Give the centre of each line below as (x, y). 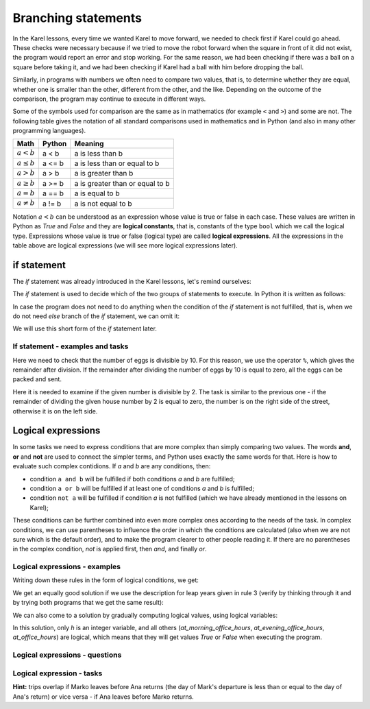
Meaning (89, 144)
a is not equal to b (103, 204)
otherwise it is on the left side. (55, 411)
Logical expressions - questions (67, 655)
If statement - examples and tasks (71, 346)
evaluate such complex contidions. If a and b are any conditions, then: (112, 466)
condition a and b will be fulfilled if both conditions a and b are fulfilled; (133, 479)
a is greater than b (104, 173)
